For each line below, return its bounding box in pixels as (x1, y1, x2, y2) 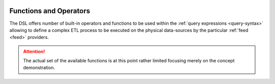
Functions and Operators (9, 7, 90, 15)
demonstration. (23, 65, 56, 71)
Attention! (23, 48, 45, 54)
